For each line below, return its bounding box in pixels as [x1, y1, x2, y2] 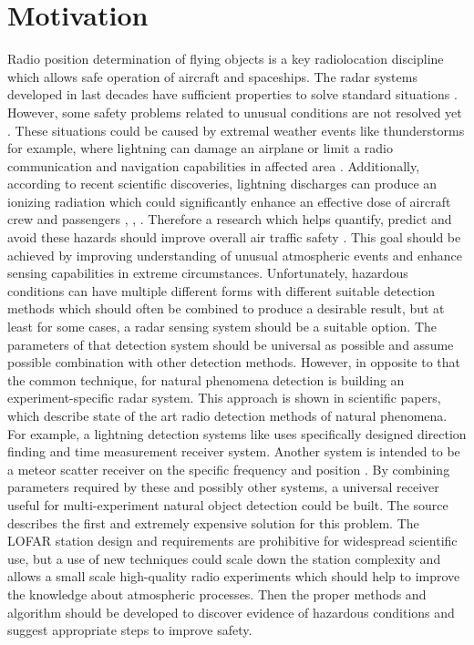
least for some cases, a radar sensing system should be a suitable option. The [7, 317, 438, 336]
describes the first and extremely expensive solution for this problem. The [7, 513, 419, 532]
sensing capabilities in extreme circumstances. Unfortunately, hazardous [7, 263, 408, 282]
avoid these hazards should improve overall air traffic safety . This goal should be [7, 228, 461, 247]
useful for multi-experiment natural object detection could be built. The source [7, 495, 448, 514]
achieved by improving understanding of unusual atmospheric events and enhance [7, 245, 463, 264]
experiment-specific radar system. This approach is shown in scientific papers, [7, 388, 441, 407]
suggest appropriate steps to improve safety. [7, 620, 252, 640]
